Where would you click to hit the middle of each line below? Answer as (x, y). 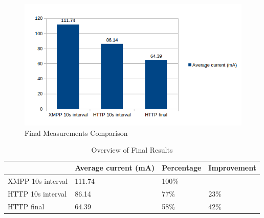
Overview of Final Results (132, 150)
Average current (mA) (115, 168)
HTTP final (26, 206)
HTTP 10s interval (37, 193)
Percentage (182, 168)
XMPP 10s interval (38, 180)
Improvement (233, 168)
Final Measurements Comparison (76, 132)
